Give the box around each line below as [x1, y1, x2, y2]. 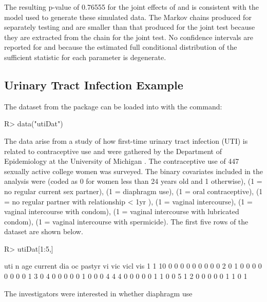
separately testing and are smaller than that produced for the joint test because [4, 22, 255, 32]
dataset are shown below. [4, 226, 83, 237]
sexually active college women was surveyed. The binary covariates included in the [4, 165, 263, 176]
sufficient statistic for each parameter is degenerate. [4, 51, 166, 62]
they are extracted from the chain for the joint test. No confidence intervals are [4, 31, 253, 42]
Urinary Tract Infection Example [4, 77, 183, 92]
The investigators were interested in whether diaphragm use [4, 288, 193, 298]
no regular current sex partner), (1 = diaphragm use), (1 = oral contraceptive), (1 [4, 185, 263, 196]
